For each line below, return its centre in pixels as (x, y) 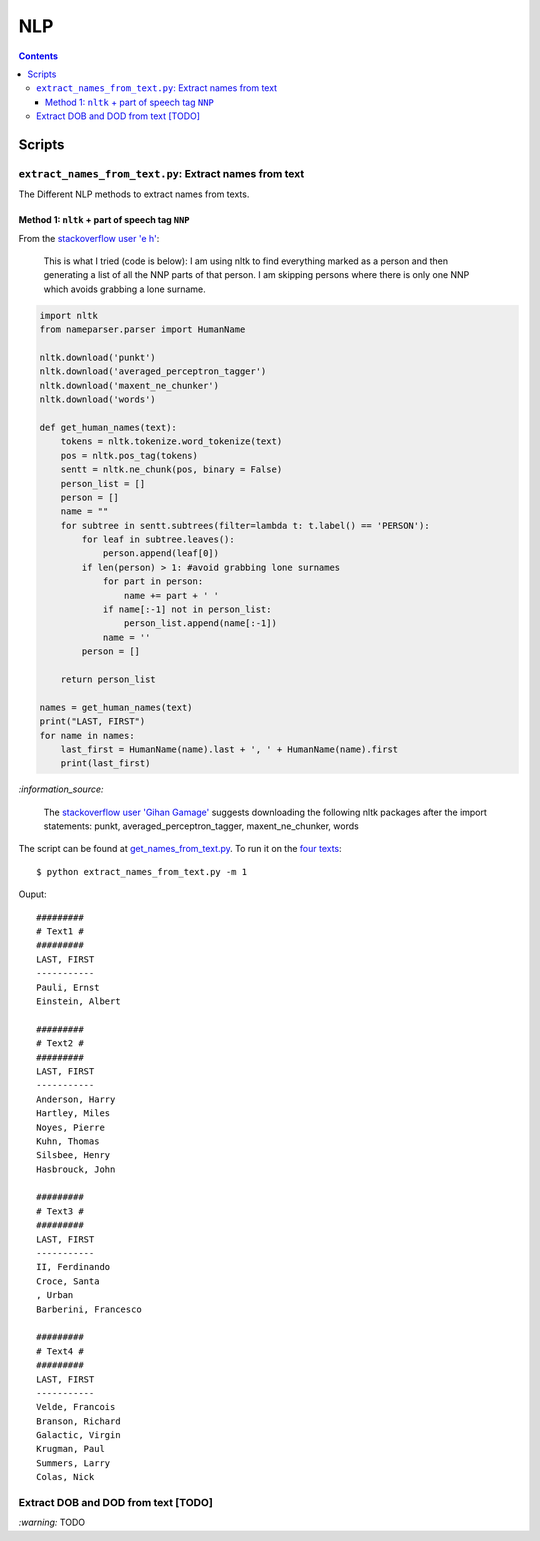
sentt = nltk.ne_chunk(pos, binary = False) (171, 469)
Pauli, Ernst (68, 987)
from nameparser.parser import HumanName (142, 329)
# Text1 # (60, 931)
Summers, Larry (73, 1463)
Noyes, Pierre (70, 1127)
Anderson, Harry (76, 1099)
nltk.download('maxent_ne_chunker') (129, 385)
